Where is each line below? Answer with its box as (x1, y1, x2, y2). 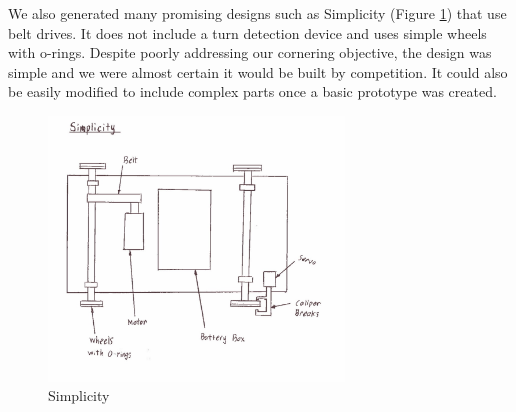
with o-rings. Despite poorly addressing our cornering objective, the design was (8, 42, 492, 63)
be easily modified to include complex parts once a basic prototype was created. (8, 81, 497, 102)
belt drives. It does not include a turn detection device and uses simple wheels (8, 22, 487, 43)
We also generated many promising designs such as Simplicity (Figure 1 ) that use (8, 3, 507, 23)
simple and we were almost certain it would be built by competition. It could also (8, 61, 508, 82)
